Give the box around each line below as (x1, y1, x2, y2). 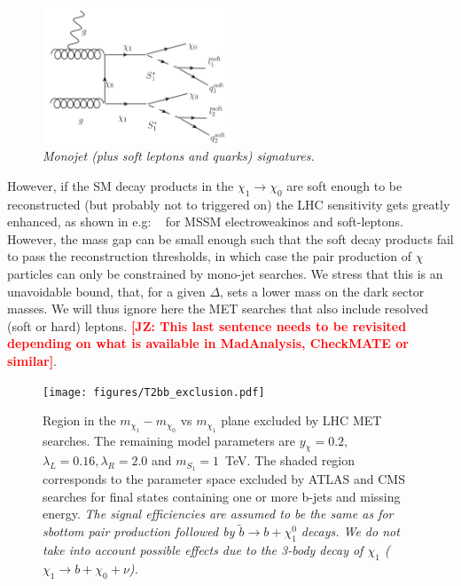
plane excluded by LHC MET (221, 411, 382, 430)
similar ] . (7, 351, 58, 369)
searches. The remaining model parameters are (43, 431, 296, 449)
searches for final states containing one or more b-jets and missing (43, 487, 401, 505)
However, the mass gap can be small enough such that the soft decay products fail (7, 229, 454, 248)
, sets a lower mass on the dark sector (220, 281, 425, 300)
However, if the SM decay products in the (7, 176, 234, 194)
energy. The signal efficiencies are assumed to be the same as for (43, 504, 394, 523)
